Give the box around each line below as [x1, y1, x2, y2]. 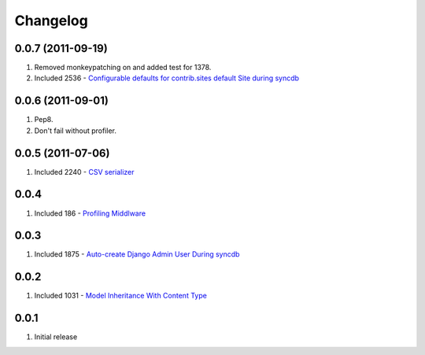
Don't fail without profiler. [34, 126, 117, 135]
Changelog [14, 12, 88, 29]
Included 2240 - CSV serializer [34, 167, 135, 176]
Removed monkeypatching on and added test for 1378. [34, 63, 212, 72]
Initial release [34, 332, 78, 342]
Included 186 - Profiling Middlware [34, 209, 146, 218]
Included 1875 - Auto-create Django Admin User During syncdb [34, 250, 240, 259]
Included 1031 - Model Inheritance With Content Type [34, 291, 208, 301]
